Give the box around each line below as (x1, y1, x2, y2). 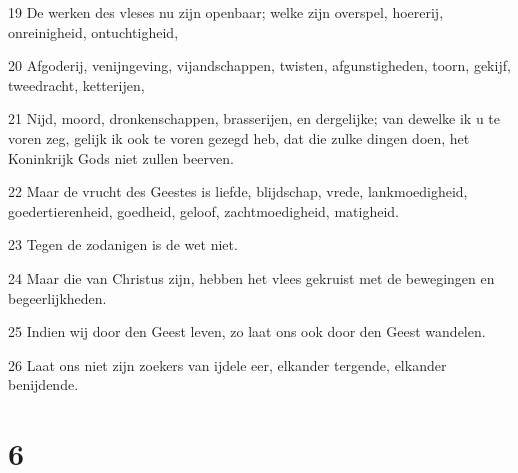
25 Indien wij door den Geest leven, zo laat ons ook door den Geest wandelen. (8, 321, 486, 342)
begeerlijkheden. (8, 287, 107, 308)
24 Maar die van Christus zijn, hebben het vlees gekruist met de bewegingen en (8, 267, 495, 288)
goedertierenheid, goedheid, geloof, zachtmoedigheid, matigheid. (8, 200, 399, 221)
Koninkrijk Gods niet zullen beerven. (8, 147, 234, 168)
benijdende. (8, 374, 79, 395)
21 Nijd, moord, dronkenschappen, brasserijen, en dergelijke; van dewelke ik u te (8, 108, 500, 129)
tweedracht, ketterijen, (8, 74, 145, 95)
